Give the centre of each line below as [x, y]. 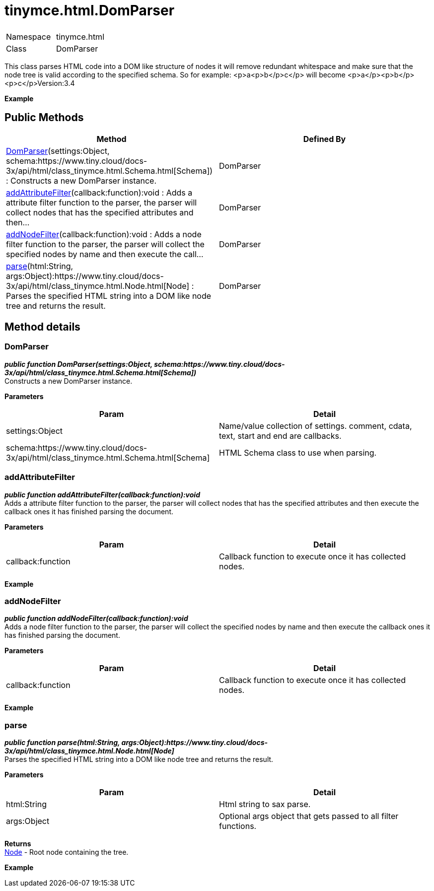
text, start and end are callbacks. [280, 436]
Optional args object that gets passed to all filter [309, 816]
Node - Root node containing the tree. [67, 852]
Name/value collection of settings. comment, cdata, [316, 426]
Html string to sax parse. [265, 804]
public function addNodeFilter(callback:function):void [96, 618]
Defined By [325, 139]
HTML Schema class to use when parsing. [298, 452]
